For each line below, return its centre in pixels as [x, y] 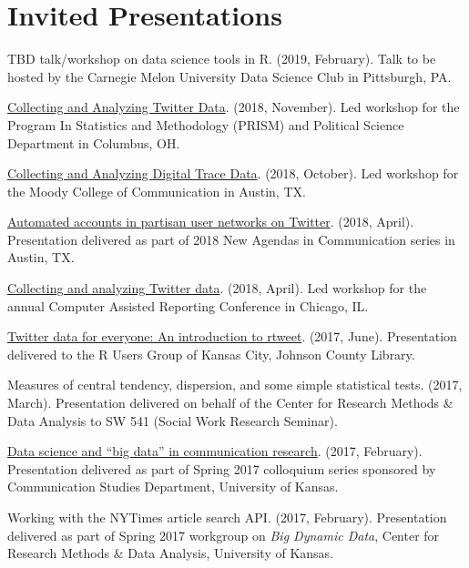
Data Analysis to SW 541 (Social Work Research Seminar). [173, 420]
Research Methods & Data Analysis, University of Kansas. [170, 553]
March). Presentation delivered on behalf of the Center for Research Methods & [230, 403]
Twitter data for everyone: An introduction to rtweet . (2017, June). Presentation [232, 336]
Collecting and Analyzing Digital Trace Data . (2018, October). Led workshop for [233, 173]
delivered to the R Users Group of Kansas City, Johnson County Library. [211, 354]
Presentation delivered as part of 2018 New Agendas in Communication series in [231, 239]
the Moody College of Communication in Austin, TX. [157, 191]
